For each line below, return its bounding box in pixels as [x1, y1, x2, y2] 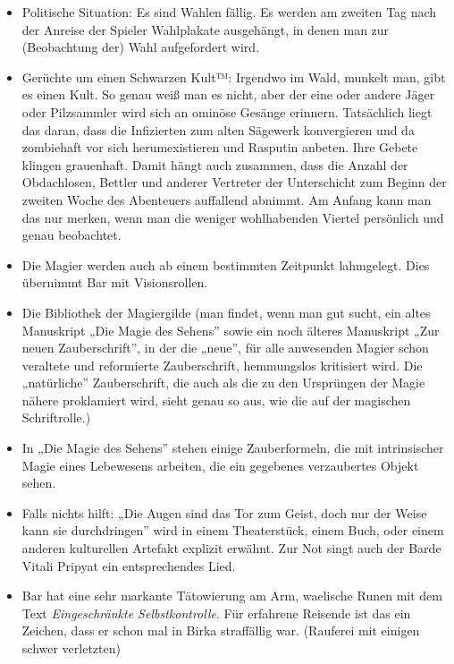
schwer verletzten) [21, 639, 121, 657]
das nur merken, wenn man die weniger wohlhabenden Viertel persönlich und [21, 208, 444, 226]
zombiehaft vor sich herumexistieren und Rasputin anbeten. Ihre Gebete [21, 138, 418, 157]
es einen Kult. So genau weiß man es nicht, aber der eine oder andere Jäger [21, 85, 435, 104]
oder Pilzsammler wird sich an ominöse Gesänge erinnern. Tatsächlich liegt [21, 102, 433, 121]
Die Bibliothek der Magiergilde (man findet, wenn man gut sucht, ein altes [21, 302, 431, 321]
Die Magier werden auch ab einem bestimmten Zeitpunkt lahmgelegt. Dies [21, 255, 430, 274]
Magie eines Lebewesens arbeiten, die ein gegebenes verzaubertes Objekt [21, 455, 419, 474]
